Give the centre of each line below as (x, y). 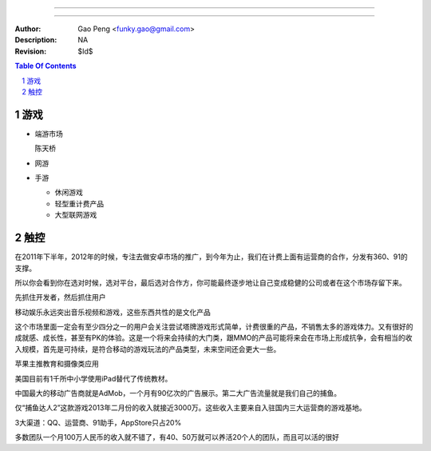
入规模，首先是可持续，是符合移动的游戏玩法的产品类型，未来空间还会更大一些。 (148, 349)
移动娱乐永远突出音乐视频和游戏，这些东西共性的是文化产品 (113, 312)
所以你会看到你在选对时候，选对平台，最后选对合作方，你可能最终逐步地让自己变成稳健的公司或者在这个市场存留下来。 (210, 282)
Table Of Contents (45, 66)
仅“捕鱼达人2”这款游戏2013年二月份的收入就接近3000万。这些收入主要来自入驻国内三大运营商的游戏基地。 (190, 408)
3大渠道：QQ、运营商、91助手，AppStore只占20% (98, 422)
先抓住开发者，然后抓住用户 (60, 297)
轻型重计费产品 (79, 203)
